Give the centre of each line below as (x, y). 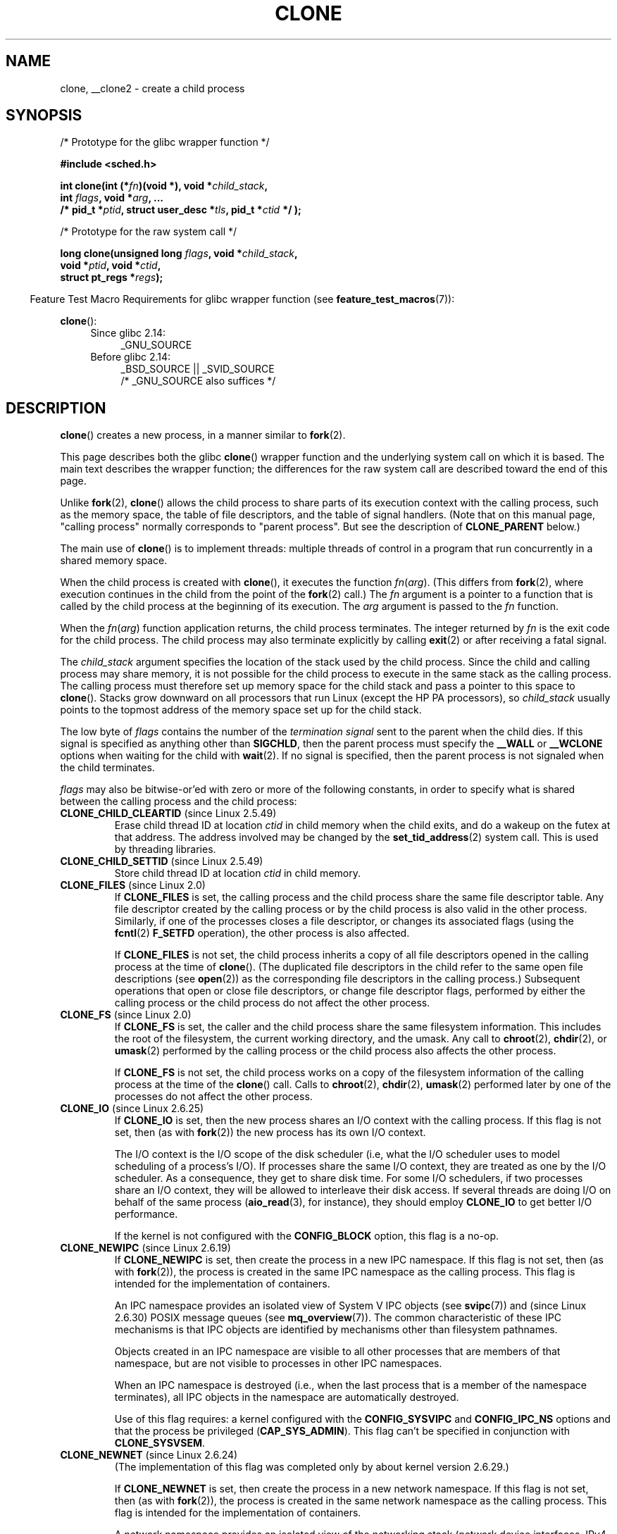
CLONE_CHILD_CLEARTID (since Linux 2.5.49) (168, 813)
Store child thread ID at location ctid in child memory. (237, 873)
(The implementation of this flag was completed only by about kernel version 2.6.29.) (312, 1467)
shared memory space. (114, 561)
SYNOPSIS (44, 116)
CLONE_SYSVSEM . (160, 1443)
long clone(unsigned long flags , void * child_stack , (179, 254)
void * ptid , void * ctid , (111, 266)
